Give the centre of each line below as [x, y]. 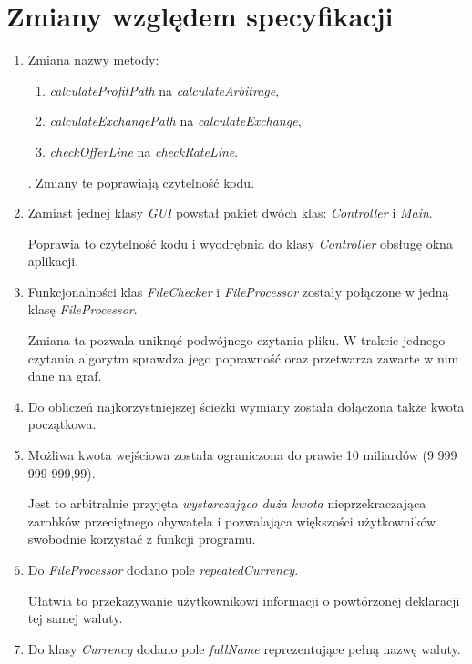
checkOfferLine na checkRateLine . [144, 151]
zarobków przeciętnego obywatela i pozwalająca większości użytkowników [232, 521]
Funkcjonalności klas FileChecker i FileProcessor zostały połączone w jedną [238, 291]
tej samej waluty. [75, 618]
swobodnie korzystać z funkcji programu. [142, 539]
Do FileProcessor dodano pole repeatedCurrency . [163, 569]
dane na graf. [65, 376]
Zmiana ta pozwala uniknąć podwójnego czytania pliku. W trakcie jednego [236, 340]
